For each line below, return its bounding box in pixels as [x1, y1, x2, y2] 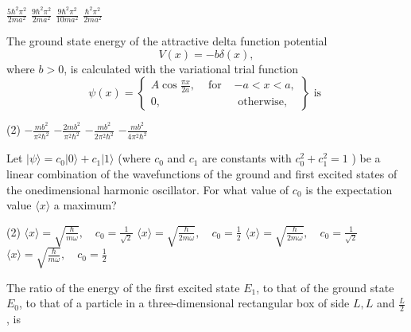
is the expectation [305, 181, 393, 197]
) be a [351, 150, 381, 166]
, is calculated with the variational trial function [64, 60, 299, 76]
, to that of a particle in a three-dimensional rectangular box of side [19, 295, 350, 311]
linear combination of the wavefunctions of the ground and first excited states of [6, 165, 397, 182]
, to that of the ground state [256, 279, 394, 295]
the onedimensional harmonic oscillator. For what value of [6, 181, 289, 197]
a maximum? [53, 197, 117, 213]
